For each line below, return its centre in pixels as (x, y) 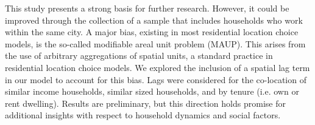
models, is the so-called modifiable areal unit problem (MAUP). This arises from (155, 43)
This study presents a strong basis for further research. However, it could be (147, 8)
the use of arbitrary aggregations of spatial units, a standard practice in (139, 56)
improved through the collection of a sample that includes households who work (154, 20)
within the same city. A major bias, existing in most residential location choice (152, 32)
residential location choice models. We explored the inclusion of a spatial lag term (157, 67)
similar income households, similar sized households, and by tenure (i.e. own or (152, 91)
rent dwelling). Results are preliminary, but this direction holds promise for (145, 103)
